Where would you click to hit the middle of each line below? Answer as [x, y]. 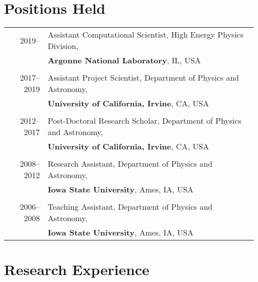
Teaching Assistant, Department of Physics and [130, 207]
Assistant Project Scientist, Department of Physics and [143, 78]
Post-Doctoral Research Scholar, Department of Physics [145, 121]
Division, [63, 46]
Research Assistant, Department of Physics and [130, 164]
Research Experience [77, 269]
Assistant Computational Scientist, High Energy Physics [146, 35]
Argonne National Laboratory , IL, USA [124, 60]
